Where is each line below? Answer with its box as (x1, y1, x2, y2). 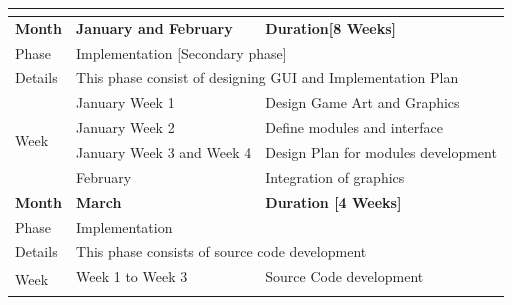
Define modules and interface (265, 117, 443, 138)
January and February (76, 17, 233, 38)
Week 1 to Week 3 (76, 266, 188, 287)
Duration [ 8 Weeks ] (265, 17, 397, 38)
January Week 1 (76, 92, 175, 113)
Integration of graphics (265, 166, 405, 187)
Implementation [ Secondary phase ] (76, 42, 287, 63)
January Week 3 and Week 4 (76, 141, 252, 162)
